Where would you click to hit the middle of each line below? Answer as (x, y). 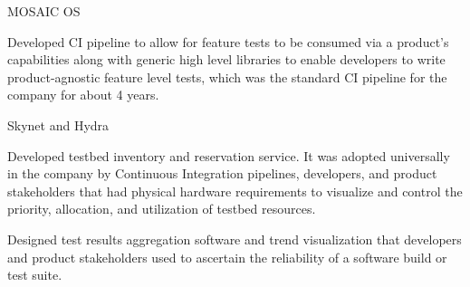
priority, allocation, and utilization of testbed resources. (162, 209)
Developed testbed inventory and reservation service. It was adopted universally (229, 155)
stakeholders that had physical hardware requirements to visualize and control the (235, 191)
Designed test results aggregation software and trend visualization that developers (235, 239)
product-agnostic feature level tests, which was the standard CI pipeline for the (227, 77)
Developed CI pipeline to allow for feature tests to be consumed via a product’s (228, 41)
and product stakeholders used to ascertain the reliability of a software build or (227, 257)
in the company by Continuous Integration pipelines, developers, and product (222, 173)
